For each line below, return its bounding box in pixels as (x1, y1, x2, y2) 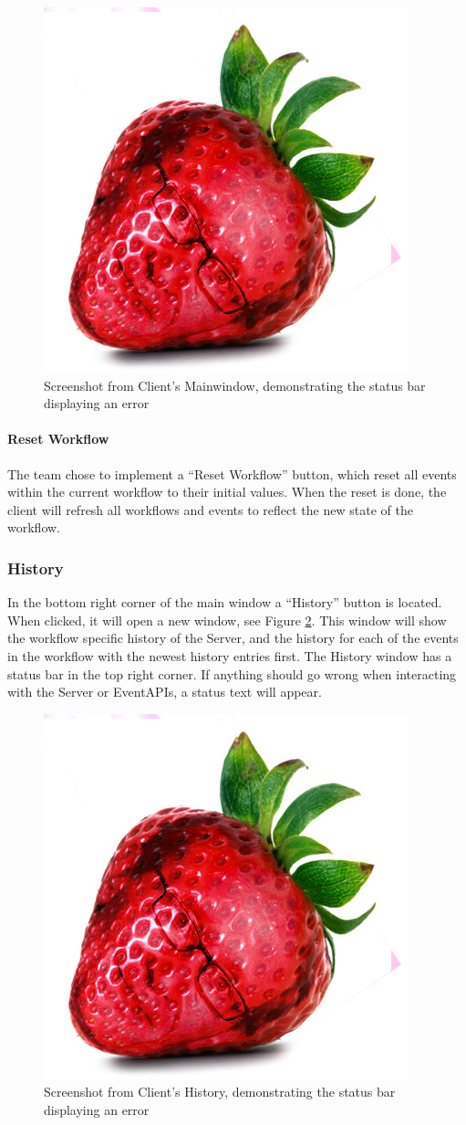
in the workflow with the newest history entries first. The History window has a (7, 646, 452, 665)
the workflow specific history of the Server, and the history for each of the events (7, 628, 459, 647)
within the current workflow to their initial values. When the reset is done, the (7, 482, 447, 501)
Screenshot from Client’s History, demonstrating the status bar (44, 1082, 396, 1101)
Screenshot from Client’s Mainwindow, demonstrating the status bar (44, 375, 426, 394)
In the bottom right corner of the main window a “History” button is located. (7, 593, 442, 612)
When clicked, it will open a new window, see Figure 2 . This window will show (7, 610, 447, 629)
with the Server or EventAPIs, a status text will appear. (7, 682, 322, 701)
